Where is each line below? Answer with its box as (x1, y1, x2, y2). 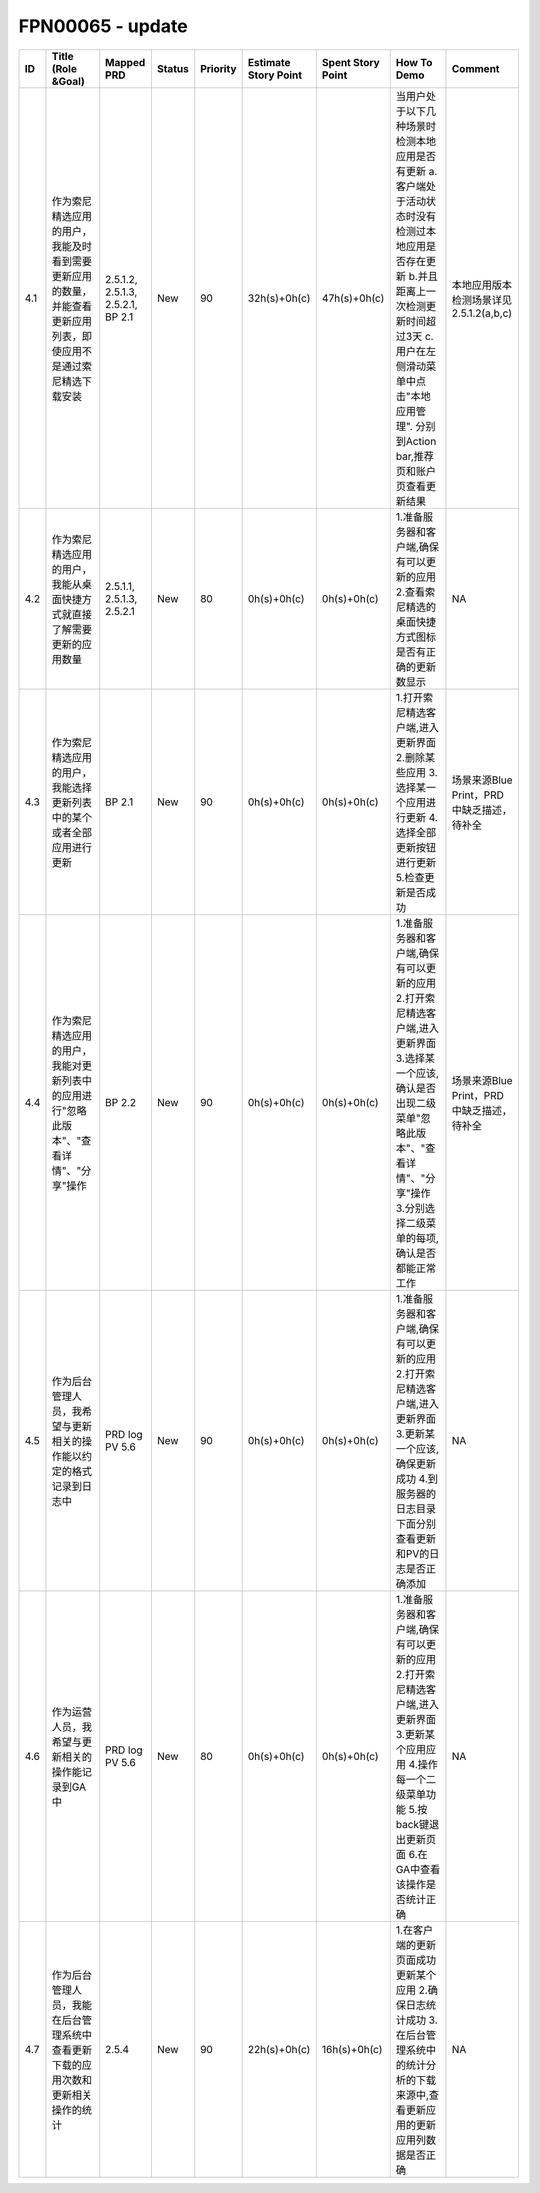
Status (156, 61, 189, 75)
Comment (451, 61, 500, 75)
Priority (200, 61, 237, 75)
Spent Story (321, 55, 380, 69)
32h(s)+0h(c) (247, 291, 311, 305)
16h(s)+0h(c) (321, 2042, 383, 2056)
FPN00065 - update (18, 15, 189, 37)
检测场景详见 (451, 293, 513, 307)
